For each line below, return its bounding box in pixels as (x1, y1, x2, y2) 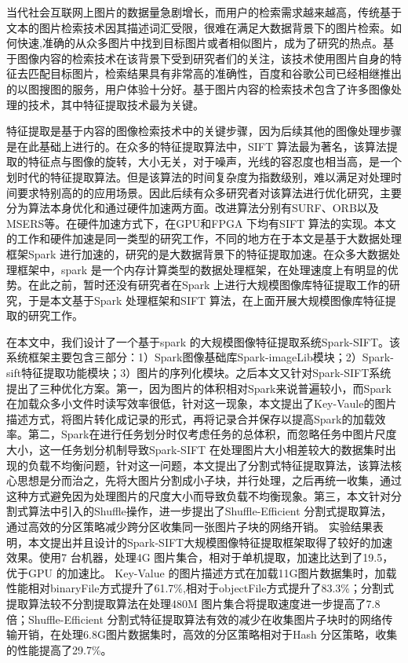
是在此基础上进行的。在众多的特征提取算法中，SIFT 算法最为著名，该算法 (6, 137, 387, 154)
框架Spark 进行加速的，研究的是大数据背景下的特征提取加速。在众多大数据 (6, 245, 390, 262)
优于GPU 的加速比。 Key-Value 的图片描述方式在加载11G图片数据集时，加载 (6, 564, 397, 581)
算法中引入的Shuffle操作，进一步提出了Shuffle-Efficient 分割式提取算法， (27, 503, 392, 519)
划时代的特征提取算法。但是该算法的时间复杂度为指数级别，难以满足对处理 (6, 168, 391, 185)
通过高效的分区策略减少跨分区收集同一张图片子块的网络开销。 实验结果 (6, 518, 373, 534)
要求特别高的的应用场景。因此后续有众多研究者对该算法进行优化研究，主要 (16, 184, 402, 200)
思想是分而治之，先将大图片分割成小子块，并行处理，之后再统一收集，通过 (16, 472, 402, 489)
